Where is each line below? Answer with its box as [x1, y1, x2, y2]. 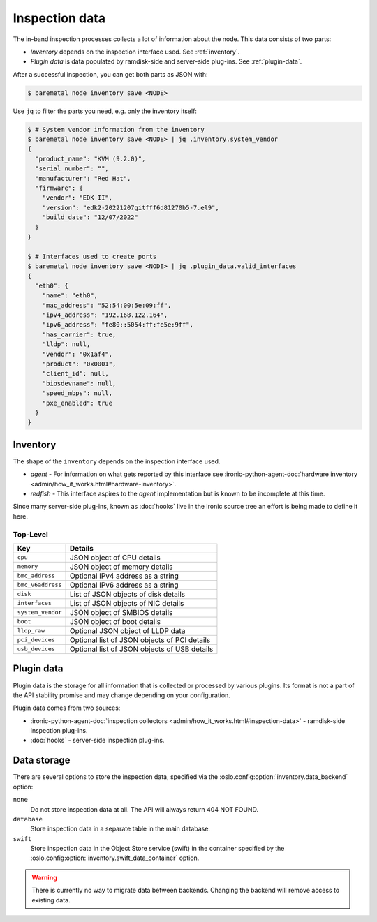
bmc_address [17, 572, 55, 579]
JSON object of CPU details [69, 552, 161, 562]
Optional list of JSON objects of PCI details [69, 635, 211, 645]
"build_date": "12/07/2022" [42, 214, 139, 221]
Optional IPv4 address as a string [69, 571, 179, 581]
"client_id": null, [42, 370, 110, 378]
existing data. [31, 895, 71, 904]
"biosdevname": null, [42, 379, 117, 387]
